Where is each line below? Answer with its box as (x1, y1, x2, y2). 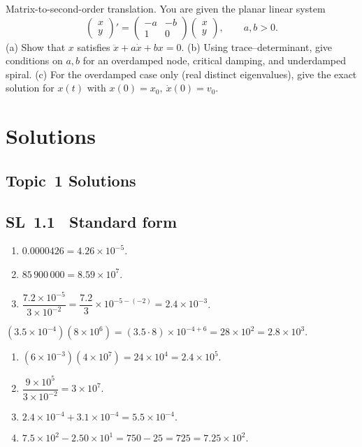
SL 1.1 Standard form (6, 210, 178, 232)
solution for (6, 80, 55, 95)
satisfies (77, 39, 110, 54)
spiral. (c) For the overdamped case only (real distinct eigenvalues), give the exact (6, 66, 357, 81)
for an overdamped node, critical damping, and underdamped (82, 53, 347, 68)
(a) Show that (6, 39, 66, 54)
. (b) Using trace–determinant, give (181, 39, 333, 54)
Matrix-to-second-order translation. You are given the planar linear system (6, 1, 326, 15)
